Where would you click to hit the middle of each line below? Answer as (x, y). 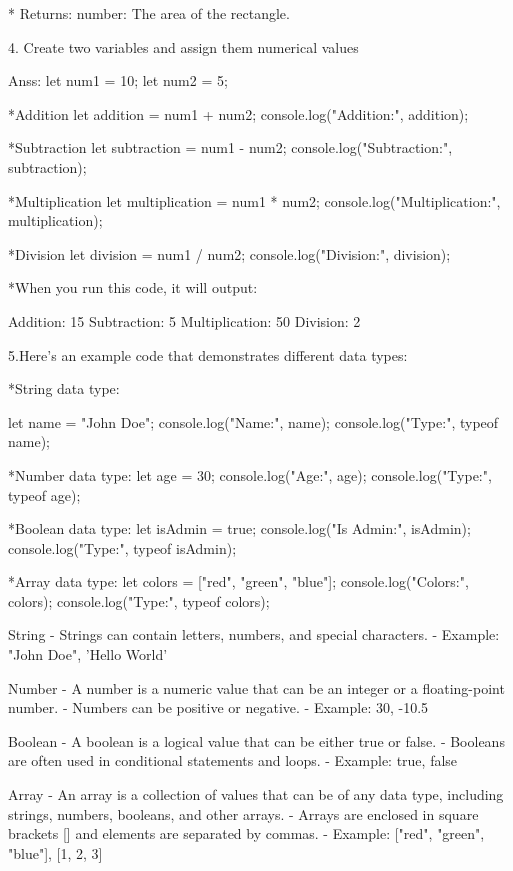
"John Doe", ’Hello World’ (88, 654)
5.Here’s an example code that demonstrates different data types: (208, 354)
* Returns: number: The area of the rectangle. (149, 13)
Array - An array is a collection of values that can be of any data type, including (256, 794)
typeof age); (44, 494)
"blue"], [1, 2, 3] (55, 852)
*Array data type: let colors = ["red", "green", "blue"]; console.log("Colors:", (238, 581)
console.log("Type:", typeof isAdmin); (122, 547)
